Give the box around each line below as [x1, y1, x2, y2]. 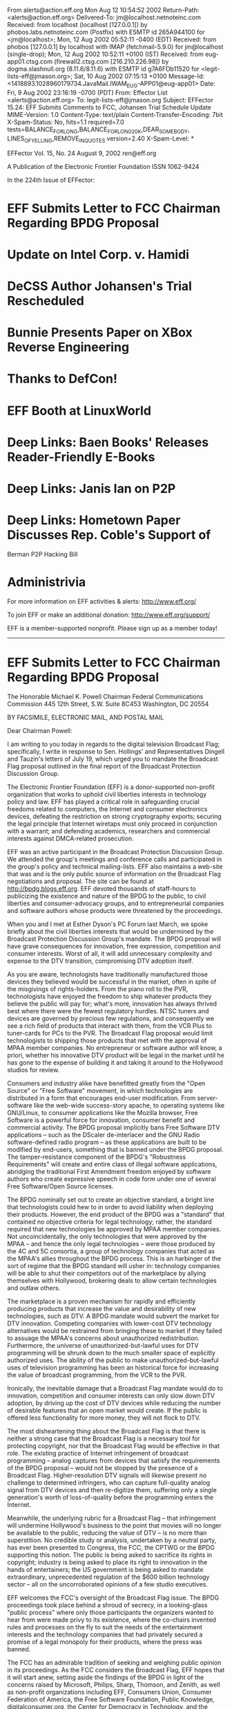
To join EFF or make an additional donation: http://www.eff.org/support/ [7, 611, 211, 619]
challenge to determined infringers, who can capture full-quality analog [7, 1478, 211, 1487]
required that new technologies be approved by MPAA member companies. [7, 1224, 222, 1233]
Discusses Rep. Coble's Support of [7, 527, 211, 543]
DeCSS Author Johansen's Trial [7, 278, 192, 293]
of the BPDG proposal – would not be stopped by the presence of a [7, 1463, 198, 1472]
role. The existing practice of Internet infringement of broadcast [7, 1449, 188, 1457]
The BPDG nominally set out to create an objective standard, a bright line [7, 1195, 215, 1204]
